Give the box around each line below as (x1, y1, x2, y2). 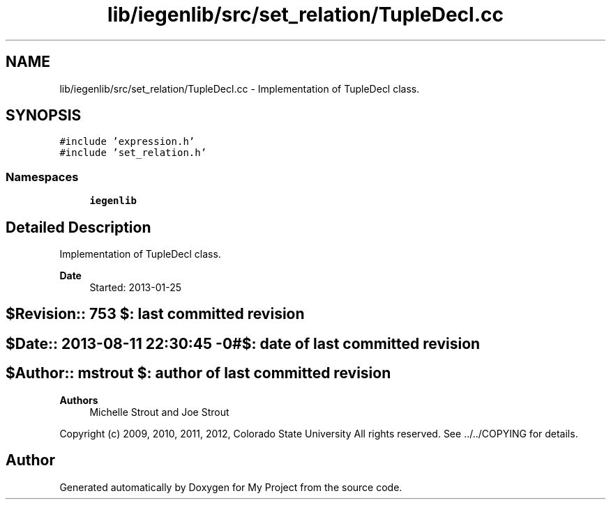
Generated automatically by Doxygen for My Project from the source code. (59, 481, 402, 493)
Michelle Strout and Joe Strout (89, 405, 229, 418)
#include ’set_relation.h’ (59, 147, 207, 159)
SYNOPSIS (6, 107, 82, 125)
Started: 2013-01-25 (89, 281, 182, 294)
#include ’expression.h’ (59, 136, 195, 148)
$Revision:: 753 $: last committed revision (6, 305, 305, 323)
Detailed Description (6, 218, 151, 236)
